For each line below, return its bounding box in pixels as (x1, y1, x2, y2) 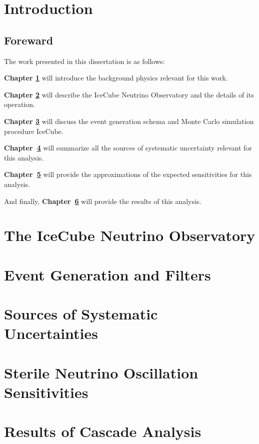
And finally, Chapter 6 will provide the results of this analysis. (4, 195, 201, 206)
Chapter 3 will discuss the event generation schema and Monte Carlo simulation (4, 115, 254, 126)
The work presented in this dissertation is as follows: (4, 55, 165, 66)
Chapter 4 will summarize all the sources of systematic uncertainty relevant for (4, 142, 252, 153)
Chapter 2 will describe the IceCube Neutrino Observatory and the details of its (4, 89, 254, 99)
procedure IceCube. (4, 125, 63, 136)
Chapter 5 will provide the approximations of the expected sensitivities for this (4, 169, 252, 179)
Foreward (4, 32, 53, 47)
